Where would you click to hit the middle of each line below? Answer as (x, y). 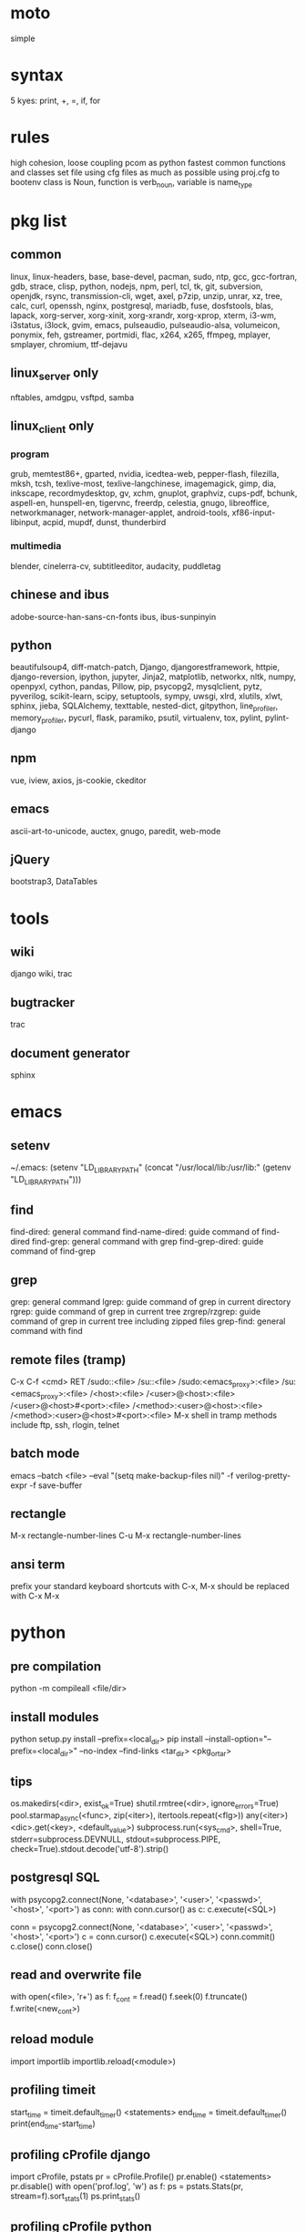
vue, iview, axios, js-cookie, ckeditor (78, 780)
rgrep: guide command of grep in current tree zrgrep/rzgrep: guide (136, 1312)
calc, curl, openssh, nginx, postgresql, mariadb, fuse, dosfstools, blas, (142, 305)
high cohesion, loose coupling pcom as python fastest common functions (148, 162)
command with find (46, 1331)
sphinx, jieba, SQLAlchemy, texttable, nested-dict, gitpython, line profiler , (144, 707)
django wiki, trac (41, 974)
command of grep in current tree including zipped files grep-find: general (148, 1321)
